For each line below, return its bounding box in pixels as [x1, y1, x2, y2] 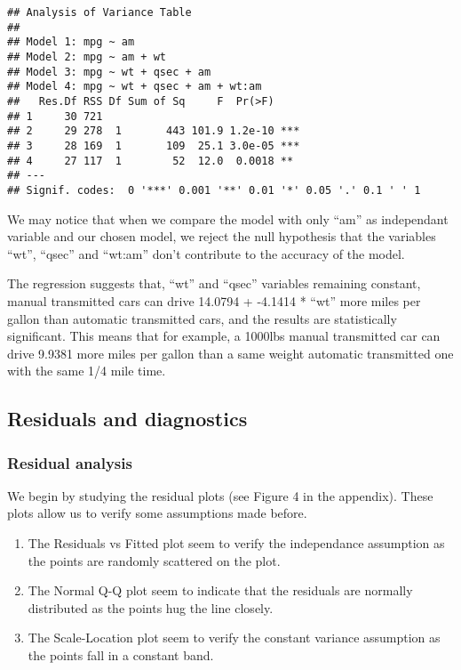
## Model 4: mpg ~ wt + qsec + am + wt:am [7, 80, 262, 93]
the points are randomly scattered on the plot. [28, 551, 281, 569]
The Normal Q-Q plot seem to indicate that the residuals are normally [28, 581, 413, 600]
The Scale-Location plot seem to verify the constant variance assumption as [28, 628, 441, 647]
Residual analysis [7, 451, 132, 473]
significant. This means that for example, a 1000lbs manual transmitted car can [7, 327, 441, 345]
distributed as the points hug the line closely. [28, 598, 274, 617]
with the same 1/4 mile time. [7, 361, 166, 380]
